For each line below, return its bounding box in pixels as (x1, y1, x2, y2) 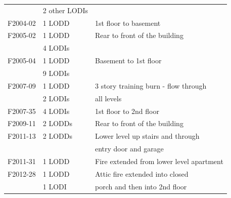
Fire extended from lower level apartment (95, 155, 223, 166)
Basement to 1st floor (95, 55, 162, 66)
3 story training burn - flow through (95, 80, 207, 91)
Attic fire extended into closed (95, 168, 189, 179)
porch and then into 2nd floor (95, 181, 187, 191)
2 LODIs (42, 93, 70, 103)
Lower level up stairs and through (95, 131, 200, 141)
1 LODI (42, 181, 67, 191)
